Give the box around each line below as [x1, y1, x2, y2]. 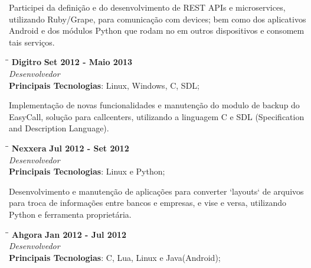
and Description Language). [9, 122, 109, 134]
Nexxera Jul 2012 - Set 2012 [11, 141, 129, 154]
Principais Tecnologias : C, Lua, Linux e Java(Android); [9, 251, 221, 263]
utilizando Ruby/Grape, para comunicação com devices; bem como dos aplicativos [9, 12, 306, 25]
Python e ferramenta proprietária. [9, 208, 132, 220]
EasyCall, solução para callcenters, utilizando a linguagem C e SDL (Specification [9, 110, 305, 122]
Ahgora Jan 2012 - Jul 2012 [11, 228, 127, 240]
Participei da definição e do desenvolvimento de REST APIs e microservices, [9, 1, 286, 13]
